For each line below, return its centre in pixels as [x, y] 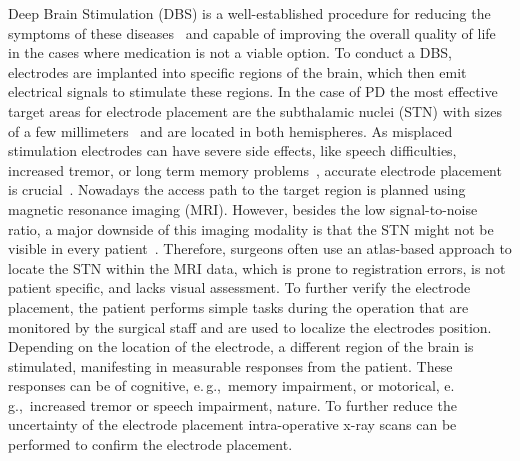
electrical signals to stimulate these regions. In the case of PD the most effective [253, 91]
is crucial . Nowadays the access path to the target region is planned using [237, 189]
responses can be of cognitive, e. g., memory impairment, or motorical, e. [231, 385]
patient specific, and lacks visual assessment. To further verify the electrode [239, 287]
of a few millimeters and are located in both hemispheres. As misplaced [230, 130]
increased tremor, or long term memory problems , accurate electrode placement [255, 169]
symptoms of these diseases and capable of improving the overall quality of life [252, 32]
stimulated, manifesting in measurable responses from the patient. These [230, 365]
